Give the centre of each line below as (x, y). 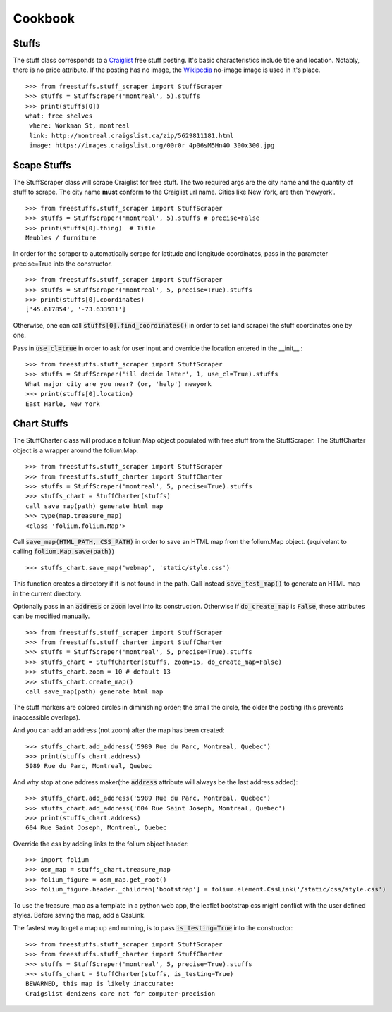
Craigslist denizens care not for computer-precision (120, 993)
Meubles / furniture (61, 238)
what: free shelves (59, 116)
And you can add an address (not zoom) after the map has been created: (119, 730)
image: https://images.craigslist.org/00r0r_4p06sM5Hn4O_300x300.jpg (152, 146)
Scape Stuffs (42, 165)
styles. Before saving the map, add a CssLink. (79, 915)
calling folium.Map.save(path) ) (64, 551)
